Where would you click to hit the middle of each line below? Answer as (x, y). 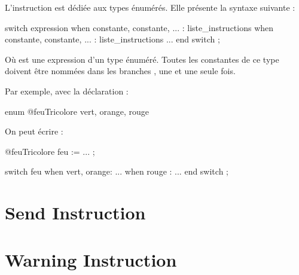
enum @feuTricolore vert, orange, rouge (77, 111)
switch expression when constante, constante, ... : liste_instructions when (139, 27)
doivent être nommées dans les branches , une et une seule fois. (120, 71)
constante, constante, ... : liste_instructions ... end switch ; (112, 39)
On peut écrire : (34, 131)
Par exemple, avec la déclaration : (67, 91)
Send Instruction (75, 213)
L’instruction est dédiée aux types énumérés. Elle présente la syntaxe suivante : (150, 7)
